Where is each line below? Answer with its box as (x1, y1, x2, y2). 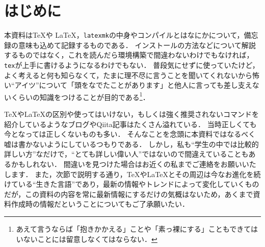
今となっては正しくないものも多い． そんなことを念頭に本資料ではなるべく (4, 129, 256, 139)
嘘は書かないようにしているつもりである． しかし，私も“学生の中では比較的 (4, 138, 259, 149)
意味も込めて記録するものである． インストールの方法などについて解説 (18, 39, 256, 50)
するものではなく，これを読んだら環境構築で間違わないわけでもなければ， (4, 50, 254, 60)
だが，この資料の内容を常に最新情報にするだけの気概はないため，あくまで (4, 188, 253, 199)
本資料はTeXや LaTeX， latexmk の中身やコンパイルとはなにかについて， (4, 30, 244, 40)
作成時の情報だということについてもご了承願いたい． (11, 199, 189, 209)
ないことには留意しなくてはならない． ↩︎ (23, 233, 157, 244)
